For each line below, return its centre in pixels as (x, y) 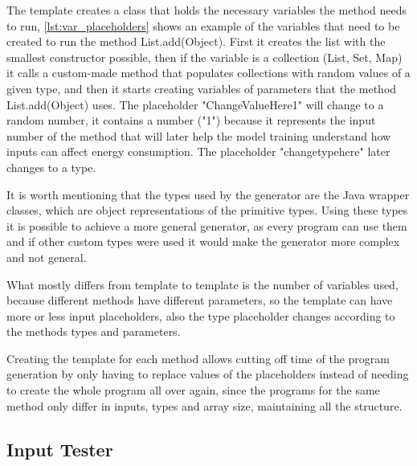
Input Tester (60, 449)
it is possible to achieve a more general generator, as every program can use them (207, 225)
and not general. (47, 257)
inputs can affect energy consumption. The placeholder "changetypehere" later (198, 151)
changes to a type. (51, 167)
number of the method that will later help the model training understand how (199, 135)
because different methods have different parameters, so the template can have (200, 300)
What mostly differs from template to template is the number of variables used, (202, 284)
